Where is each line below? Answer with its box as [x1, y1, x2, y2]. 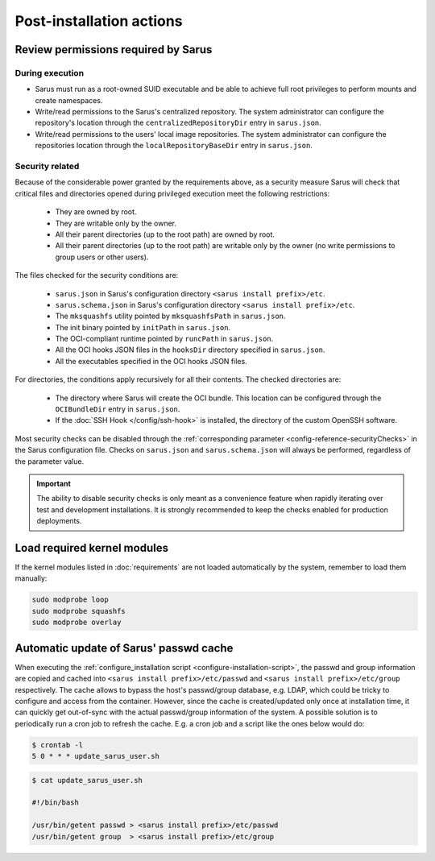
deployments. [36, 516, 82, 526]
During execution [14, 67, 85, 78]
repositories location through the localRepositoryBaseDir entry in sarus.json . [35, 141, 313, 151]
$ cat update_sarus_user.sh [31, 776, 143, 784]
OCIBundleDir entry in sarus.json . [55, 404, 180, 414]
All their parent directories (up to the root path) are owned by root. [55, 230, 275, 239]
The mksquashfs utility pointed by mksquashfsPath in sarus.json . [55, 311, 286, 321]
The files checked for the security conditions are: [14, 271, 179, 280]
